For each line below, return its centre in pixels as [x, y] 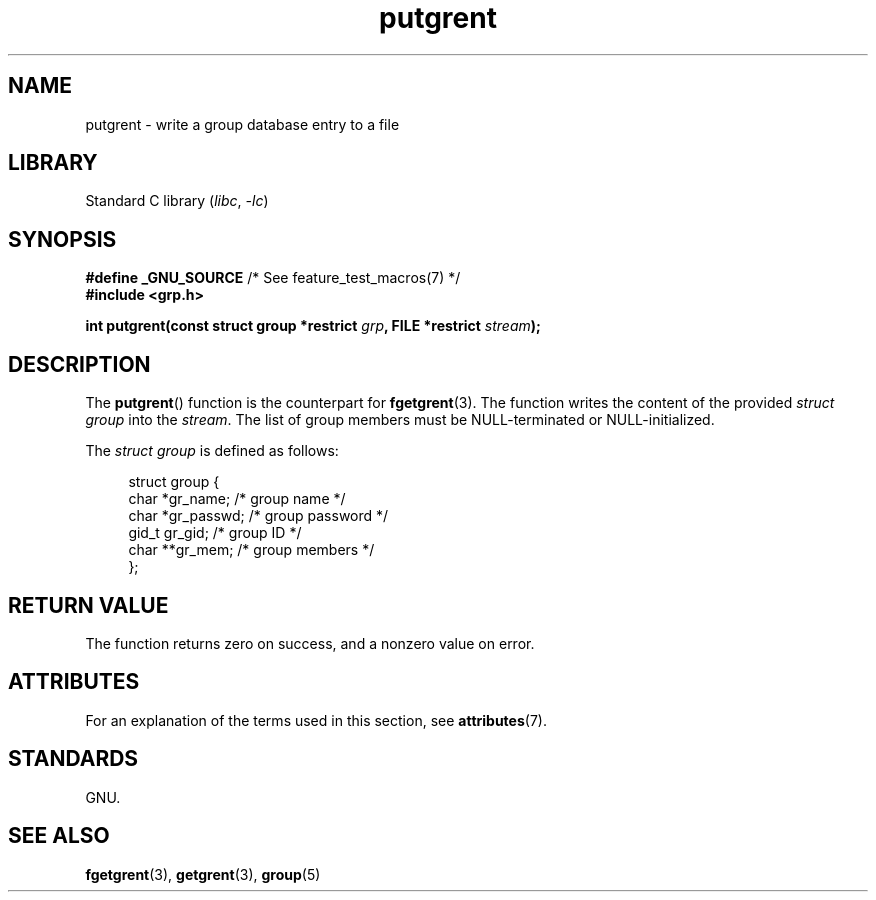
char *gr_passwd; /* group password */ [258, 516]
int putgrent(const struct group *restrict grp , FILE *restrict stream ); [313, 326]
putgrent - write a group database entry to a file [242, 124]
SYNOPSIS [62, 239]
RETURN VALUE [88, 605]
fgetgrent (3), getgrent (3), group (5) [203, 874]
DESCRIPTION [79, 364]
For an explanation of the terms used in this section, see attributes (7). [316, 720]
